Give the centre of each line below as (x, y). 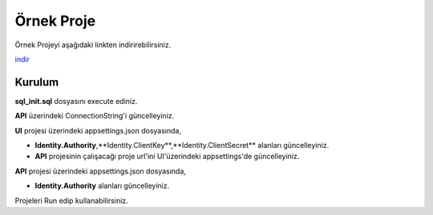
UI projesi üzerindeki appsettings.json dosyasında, (98, 130)
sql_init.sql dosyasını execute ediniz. (76, 101)
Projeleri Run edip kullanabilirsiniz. (71, 201)
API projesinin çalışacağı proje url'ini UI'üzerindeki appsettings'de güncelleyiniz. (167, 157)
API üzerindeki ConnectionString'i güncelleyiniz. (95, 116)
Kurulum (37, 82)
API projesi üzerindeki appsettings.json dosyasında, (100, 171)
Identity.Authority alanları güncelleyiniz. (102, 186)
